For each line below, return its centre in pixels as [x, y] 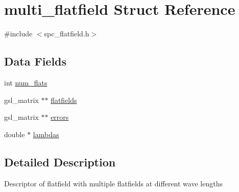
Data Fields [35, 61]
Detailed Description [60, 162]
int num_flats [26, 82]
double [15, 134]
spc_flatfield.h [67, 34]
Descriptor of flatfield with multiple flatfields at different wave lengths [113, 183]
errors [60, 117]
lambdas [46, 134]
